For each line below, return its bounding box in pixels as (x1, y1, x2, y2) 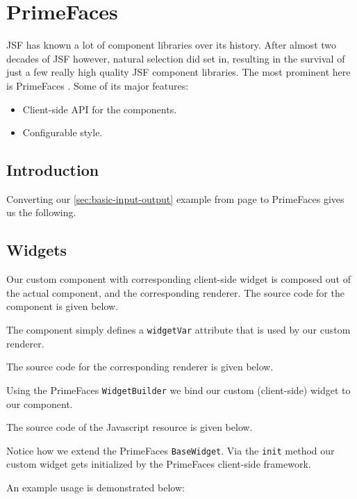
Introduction (6, 159, 99, 181)
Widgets (6, 239, 67, 261)
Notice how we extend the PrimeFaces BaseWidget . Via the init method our (6, 443, 335, 457)
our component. (6, 396, 73, 411)
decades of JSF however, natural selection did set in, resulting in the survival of (6, 51, 345, 65)
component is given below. (6, 299, 119, 313)
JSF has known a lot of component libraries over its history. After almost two (6, 38, 337, 52)
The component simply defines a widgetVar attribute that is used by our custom (6, 322, 351, 337)
